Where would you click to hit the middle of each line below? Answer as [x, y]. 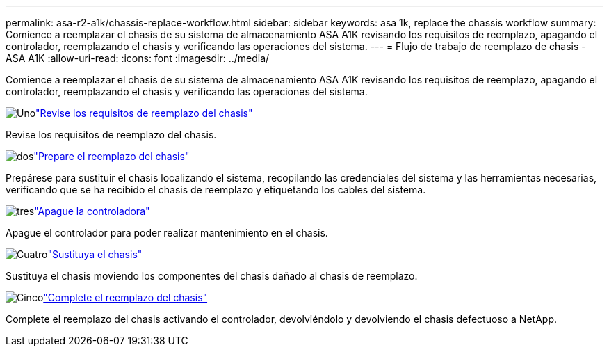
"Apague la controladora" [92, 211]
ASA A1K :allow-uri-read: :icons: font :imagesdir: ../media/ [138, 58]
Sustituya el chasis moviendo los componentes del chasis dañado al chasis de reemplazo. [212, 276]
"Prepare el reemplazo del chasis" [112, 156]
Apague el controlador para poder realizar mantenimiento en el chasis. [167, 233]
